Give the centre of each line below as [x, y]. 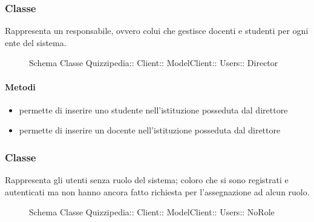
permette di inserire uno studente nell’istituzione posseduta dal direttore [153, 109]
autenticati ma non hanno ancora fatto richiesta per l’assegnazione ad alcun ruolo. [157, 191]
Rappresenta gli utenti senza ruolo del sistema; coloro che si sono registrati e [147, 180]
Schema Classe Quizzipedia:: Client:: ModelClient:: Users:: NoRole [152, 212]
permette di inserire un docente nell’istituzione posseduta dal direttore [150, 130]
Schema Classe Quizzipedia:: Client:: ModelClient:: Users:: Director [154, 63]
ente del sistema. [36, 42]
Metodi [20, 86]
